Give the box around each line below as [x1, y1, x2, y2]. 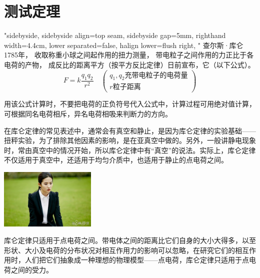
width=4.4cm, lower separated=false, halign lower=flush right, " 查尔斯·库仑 [4, 39, 243, 50]
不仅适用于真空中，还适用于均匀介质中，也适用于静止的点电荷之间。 [4, 154, 228, 165]
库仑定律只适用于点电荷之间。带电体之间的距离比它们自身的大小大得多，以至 [4, 235, 256, 245]
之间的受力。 [10, 264, 53, 275]
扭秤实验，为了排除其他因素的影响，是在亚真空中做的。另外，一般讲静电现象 [4, 135, 256, 145]
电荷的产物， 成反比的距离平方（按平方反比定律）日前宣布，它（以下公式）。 [4, 59, 255, 69]
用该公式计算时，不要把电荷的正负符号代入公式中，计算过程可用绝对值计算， [4, 98, 256, 109]
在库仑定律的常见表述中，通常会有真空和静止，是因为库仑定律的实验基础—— [4, 125, 256, 135]
